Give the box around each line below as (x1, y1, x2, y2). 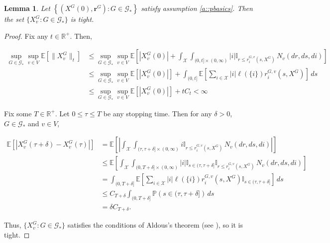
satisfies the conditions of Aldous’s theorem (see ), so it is (67, 220, 243, 230)
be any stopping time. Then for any (103, 108, 212, 118)
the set (4, 14, 24, 24)
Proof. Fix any (4, 30, 48, 41)
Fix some (4, 108, 32, 118)
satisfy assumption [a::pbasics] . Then (141, 3, 253, 13)
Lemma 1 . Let (4, 3, 50, 13)
